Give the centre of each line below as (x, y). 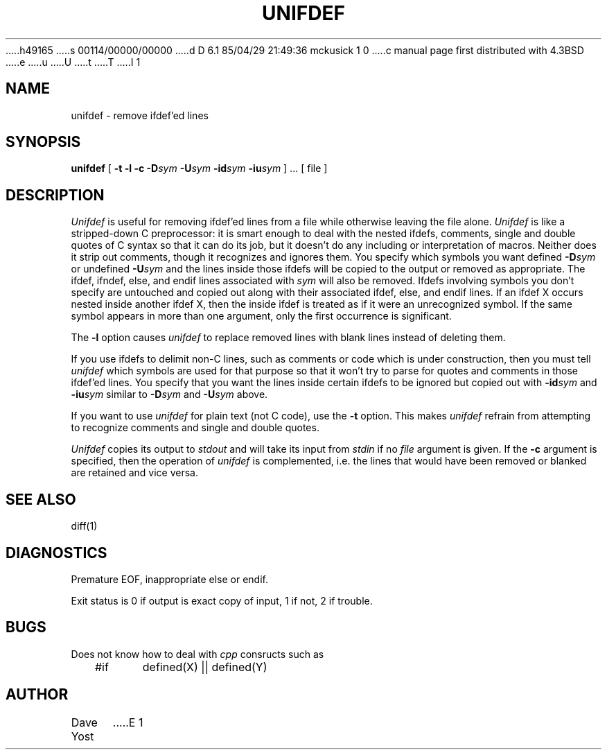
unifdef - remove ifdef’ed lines (140, 115)
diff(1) (84, 526)
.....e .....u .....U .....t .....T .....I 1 (73, 62)
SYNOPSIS (43, 142)
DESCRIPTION (55, 195)
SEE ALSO (41, 499)
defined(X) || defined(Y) (205, 667)
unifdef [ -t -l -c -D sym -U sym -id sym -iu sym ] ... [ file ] (199, 168)
